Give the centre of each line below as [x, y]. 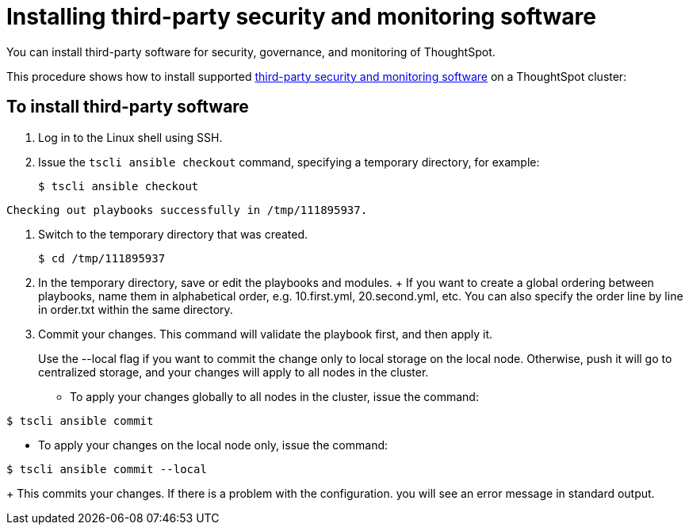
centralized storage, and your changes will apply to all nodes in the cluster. [233, 372]
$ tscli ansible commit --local [107, 469]
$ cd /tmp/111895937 [102, 258]
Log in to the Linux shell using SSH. [130, 137]
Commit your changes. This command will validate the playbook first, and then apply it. [266, 334]
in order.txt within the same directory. [136, 309]
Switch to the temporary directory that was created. [173, 234]
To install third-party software [128, 107]
